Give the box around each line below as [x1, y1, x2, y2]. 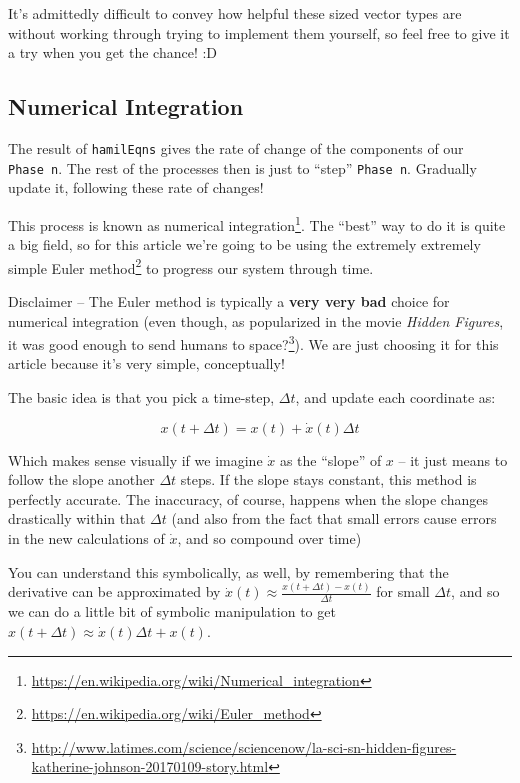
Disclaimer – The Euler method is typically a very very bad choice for [8, 290, 450, 311]
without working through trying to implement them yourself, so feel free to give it [8, 22, 510, 43]
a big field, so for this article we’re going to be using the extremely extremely [8, 234, 481, 255]
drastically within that [8, 508, 146, 529]
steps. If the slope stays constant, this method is [180, 469, 477, 490]
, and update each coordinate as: [295, 387, 496, 408]
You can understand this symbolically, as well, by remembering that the [8, 561, 449, 582]
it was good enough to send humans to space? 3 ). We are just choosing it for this [8, 331, 499, 354]
